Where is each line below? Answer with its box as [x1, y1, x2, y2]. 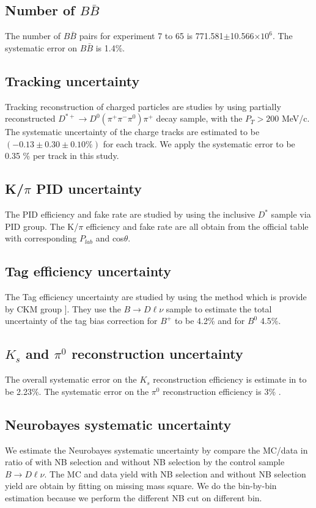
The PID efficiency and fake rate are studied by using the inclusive [5, 208, 255, 221]
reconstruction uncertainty [72, 344, 243, 363]
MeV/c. [281, 112, 310, 125]
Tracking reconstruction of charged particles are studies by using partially [5, 100, 281, 112]
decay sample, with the [156, 112, 243, 125]
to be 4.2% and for [174, 314, 245, 327]
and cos [95, 232, 124, 245]
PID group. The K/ [5, 219, 79, 232]
